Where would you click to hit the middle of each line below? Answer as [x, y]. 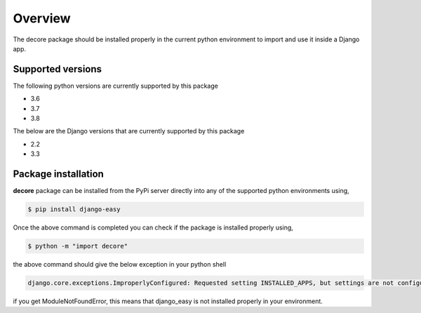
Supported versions [57, 69]
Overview [42, 18]
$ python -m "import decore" [78, 246]
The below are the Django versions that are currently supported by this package [129, 131]
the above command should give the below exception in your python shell [120, 265]
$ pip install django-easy [74, 209]
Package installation [59, 174]
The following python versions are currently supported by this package [116, 86]
